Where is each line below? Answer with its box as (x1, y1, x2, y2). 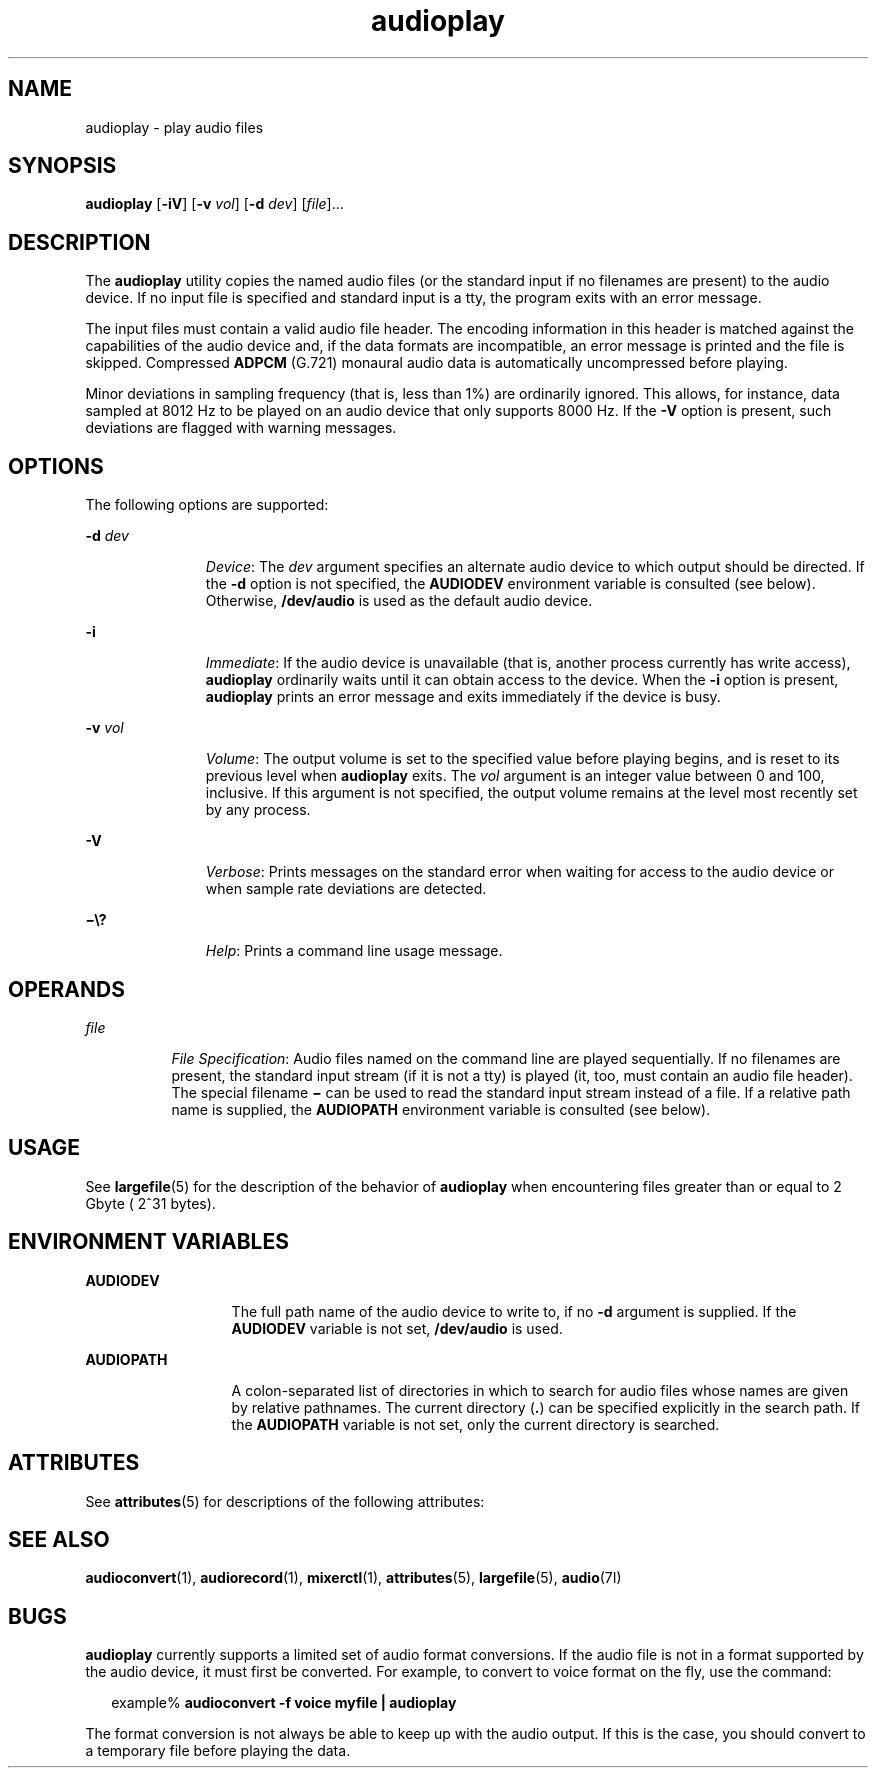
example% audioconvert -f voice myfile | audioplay (111, 1694, 457, 1712)
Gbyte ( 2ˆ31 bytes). (85, 1194, 216, 1212)
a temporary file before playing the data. (85, 1742, 351, 1760)
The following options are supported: (85, 496, 329, 514)
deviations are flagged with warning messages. (85, 419, 397, 437)
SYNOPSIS (8, 153, 117, 179)
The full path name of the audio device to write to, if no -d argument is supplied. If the (231, 1302, 797, 1320)
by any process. (205, 801, 311, 819)
